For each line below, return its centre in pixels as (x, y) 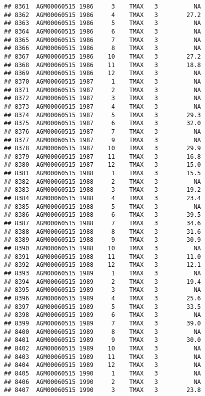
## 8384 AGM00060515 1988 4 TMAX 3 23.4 (102, 199)
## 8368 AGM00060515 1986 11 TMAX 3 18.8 (102, 65)
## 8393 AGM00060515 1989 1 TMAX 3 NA (102, 273)
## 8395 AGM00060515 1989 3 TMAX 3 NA (102, 290)
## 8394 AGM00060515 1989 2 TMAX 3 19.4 (102, 282)
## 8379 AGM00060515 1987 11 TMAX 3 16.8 (102, 156)
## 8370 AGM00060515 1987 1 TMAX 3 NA (102, 81)
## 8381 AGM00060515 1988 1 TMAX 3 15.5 (102, 173)
